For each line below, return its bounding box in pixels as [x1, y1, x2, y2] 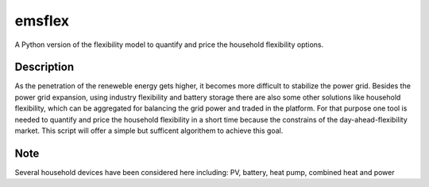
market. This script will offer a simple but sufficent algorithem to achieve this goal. [14, 126, 284, 135]
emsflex [14, 12, 70, 29]
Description [14, 60, 75, 74]
